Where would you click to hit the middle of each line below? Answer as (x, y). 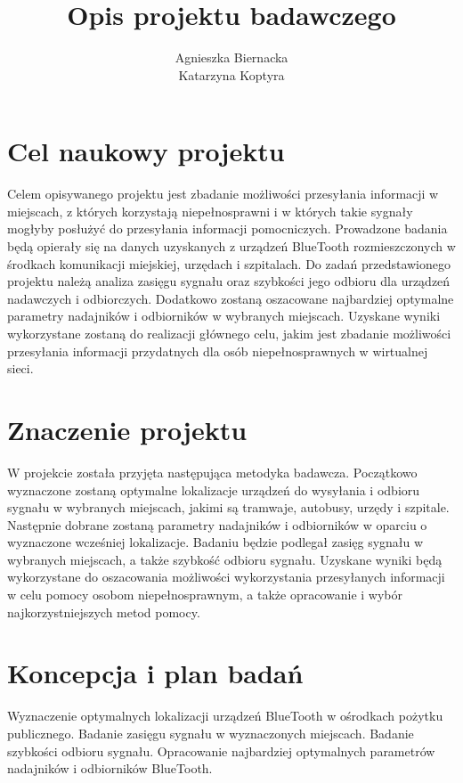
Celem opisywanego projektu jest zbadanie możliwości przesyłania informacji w (223, 194)
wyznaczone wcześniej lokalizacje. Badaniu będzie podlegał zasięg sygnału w (215, 542)
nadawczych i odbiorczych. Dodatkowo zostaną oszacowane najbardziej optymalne (231, 298)
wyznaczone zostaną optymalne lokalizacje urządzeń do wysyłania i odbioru (214, 489)
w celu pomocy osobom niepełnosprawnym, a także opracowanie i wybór (205, 595)
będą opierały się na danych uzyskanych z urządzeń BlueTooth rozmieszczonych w (231, 246)
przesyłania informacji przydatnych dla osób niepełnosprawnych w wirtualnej (218, 351)
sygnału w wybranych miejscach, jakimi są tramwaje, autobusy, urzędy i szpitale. (228, 507)
